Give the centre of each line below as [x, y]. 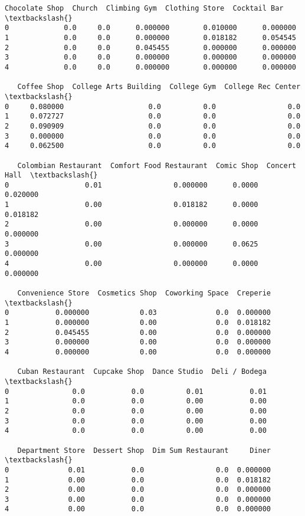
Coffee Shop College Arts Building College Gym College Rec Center [159, 87]
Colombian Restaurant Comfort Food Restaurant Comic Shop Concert [157, 165]
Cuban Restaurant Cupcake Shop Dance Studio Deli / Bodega [142, 372]
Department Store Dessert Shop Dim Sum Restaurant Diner [144, 450]
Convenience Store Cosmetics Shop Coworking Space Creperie [144, 293]
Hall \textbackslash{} [51, 175]
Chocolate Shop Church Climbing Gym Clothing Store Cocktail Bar [144, 8]
